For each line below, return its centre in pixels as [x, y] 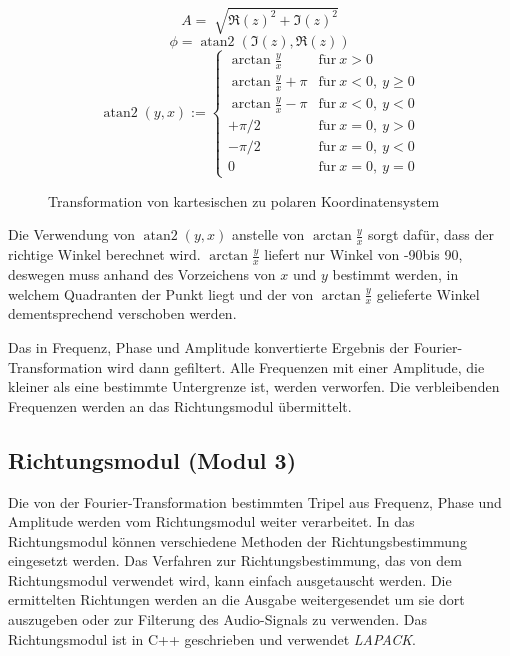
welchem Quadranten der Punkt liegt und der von [161, 293]
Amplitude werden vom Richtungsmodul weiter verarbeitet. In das [211, 521]
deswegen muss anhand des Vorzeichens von [142, 273]
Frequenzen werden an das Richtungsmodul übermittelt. [180, 405]
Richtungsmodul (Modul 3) [152, 459]
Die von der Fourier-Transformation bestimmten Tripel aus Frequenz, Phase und [255, 501]
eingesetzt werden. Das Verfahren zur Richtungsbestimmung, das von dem [235, 560]
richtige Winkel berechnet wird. [104, 254]
